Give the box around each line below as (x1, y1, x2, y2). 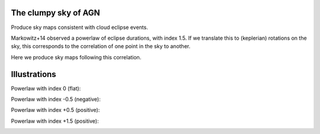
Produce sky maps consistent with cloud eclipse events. (11, 24, 148, 31)
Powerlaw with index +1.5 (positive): (11, 117, 99, 125)
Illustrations (11, 69, 56, 79)
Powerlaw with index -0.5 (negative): (11, 95, 101, 103)
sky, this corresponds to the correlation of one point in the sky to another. (11, 43, 191, 50)
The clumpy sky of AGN (11, 8, 100, 18)
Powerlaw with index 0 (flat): (11, 85, 81, 92)
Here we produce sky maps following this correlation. (11, 53, 142, 60)
